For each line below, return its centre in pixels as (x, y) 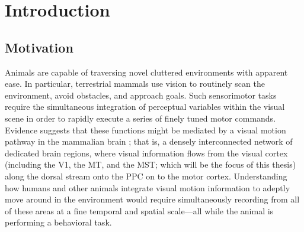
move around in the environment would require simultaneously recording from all (152, 199)
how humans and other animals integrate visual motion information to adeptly (148, 187)
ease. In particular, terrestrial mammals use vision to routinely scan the (135, 84)
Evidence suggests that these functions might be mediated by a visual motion (145, 130)
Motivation (39, 47)
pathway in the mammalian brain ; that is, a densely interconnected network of (149, 141)
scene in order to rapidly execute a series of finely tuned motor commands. (140, 118)
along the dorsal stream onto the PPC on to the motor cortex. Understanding (146, 176)
